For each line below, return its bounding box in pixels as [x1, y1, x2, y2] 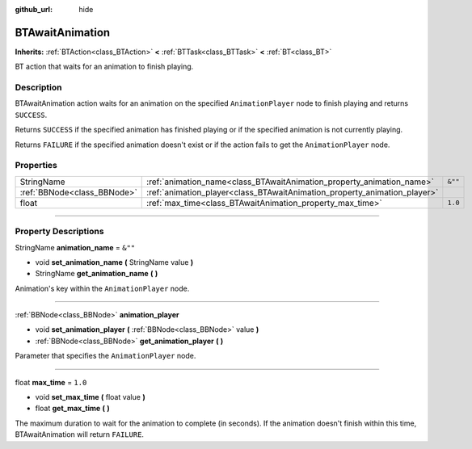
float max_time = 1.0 [15, 377, 87, 387]
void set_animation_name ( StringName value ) [35, 257, 194, 266]
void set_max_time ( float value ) [35, 392, 145, 402]
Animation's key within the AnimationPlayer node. [15, 283, 190, 293]
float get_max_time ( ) [35, 404, 111, 413]
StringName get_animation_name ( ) [35, 269, 158, 279]
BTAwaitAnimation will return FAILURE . [15, 430, 145, 439]
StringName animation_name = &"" [15, 242, 136, 252]
